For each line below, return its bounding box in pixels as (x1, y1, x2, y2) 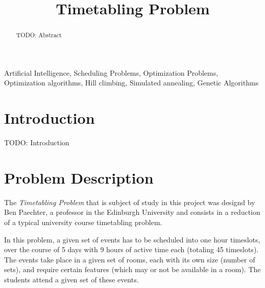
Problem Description (4, 167, 154, 188)
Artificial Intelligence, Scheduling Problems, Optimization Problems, (4, 67, 219, 78)
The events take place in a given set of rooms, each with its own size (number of (4, 254, 255, 264)
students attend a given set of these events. (4, 274, 139, 285)
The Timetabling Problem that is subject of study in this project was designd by (4, 196, 255, 207)
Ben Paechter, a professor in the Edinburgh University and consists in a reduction (4, 207, 260, 217)
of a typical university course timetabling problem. (4, 217, 162, 228)
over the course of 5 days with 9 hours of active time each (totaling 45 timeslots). (4, 244, 259, 255)
